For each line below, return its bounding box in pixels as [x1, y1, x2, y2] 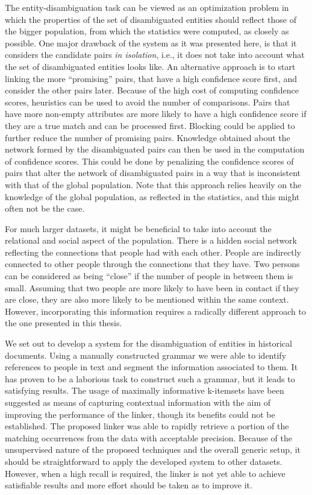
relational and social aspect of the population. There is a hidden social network [5, 234, 297, 247]
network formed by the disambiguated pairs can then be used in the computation [5, 143, 305, 156]
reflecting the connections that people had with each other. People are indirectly [5, 245, 301, 258]
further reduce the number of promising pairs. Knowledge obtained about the [5, 131, 290, 143]
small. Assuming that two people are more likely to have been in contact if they [5, 281, 299, 294]
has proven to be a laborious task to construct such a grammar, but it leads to [5, 372, 295, 385]
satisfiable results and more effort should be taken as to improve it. [5, 479, 252, 491]
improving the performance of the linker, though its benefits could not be [5, 408, 275, 420]
